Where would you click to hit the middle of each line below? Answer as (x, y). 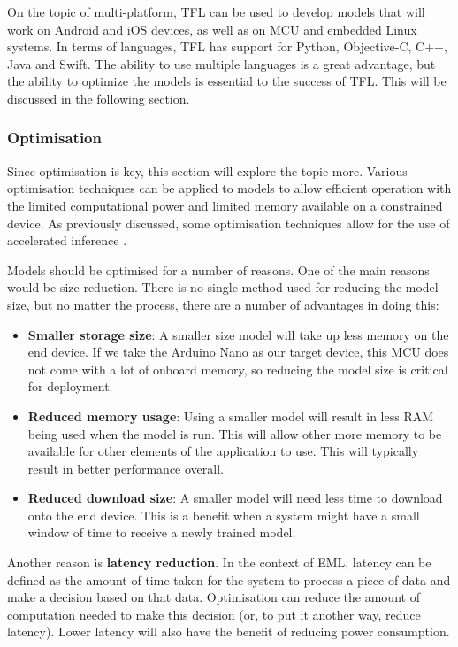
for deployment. (70, 386)
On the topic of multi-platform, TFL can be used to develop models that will (216, 12)
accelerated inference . (67, 240)
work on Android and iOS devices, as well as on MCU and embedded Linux (212, 29)
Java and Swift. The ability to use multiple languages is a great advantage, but (221, 63)
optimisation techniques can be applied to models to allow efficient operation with (229, 188)
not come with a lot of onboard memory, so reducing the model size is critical (238, 369)
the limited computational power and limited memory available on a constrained (225, 205)
